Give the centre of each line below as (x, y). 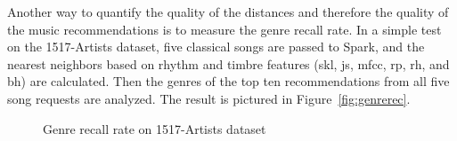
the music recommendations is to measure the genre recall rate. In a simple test (224, 29)
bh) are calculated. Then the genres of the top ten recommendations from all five (228, 81)
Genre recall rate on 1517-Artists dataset (155, 128)
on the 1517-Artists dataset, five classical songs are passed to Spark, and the (216, 47)
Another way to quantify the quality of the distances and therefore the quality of (228, 12)
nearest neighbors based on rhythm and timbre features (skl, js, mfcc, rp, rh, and (228, 63)
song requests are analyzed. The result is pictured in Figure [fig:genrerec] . (209, 98)
